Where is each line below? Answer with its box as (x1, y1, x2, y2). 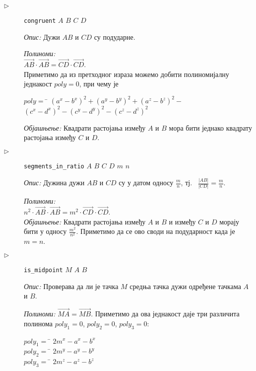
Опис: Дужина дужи (24, 177, 85, 187)
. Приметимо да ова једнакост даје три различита (91, 308, 240, 319)
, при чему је (79, 78, 119, 89)
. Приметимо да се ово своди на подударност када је (76, 226, 235, 236)
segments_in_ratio (24, 163, 84, 170)
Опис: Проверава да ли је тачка (24, 281, 119, 291)
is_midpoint (24, 267, 63, 274)
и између (169, 216, 196, 226)
